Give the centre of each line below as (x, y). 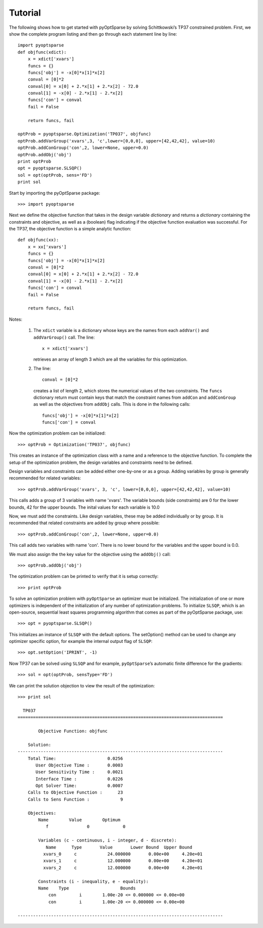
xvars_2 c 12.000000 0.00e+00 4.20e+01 (123, 867)
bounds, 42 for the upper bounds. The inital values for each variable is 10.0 (85, 507)
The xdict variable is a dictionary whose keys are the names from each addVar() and (121, 330)
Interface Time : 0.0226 (79, 779)
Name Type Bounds (87, 888)
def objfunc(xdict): (42, 52)
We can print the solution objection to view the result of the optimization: (82, 685)
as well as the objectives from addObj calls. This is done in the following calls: (112, 404)
